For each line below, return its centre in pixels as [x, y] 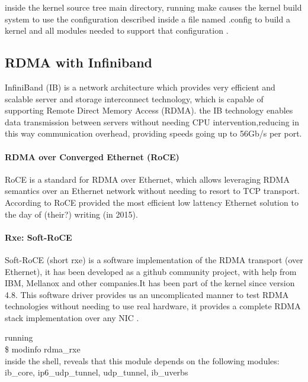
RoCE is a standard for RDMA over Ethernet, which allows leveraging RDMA [147, 179]
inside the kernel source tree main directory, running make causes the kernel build [153, 7]
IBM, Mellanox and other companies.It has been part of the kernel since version [150, 283]
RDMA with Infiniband [78, 62]
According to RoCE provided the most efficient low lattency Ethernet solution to [152, 202]
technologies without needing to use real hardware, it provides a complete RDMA [153, 306]
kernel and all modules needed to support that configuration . [117, 30]
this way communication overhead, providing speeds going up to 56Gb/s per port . [153, 133]
